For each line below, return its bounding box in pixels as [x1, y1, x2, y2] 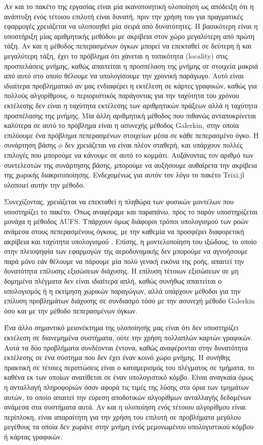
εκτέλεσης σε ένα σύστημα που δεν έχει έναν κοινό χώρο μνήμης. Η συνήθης [4, 352, 231, 363]
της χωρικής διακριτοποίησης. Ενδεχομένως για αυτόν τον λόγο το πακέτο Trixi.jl [4, 169, 244, 180]
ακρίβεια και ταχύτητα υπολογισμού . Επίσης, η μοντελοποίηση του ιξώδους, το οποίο [4, 236, 257, 246]
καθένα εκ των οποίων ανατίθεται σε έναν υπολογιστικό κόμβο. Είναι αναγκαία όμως [4, 372, 253, 382]
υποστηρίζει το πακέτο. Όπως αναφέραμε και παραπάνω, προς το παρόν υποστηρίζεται [4, 206, 258, 216]
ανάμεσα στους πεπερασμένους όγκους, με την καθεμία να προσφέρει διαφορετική [4, 226, 244, 237]
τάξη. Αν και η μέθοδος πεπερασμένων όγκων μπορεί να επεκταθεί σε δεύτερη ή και [4, 40, 252, 51]
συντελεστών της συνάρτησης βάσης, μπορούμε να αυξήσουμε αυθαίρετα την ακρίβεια [4, 159, 257, 170]
